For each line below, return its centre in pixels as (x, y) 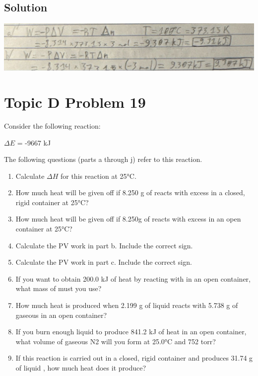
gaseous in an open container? (61, 315)
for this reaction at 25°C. (98, 176)
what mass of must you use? (59, 288)
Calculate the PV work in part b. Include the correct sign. (104, 245)
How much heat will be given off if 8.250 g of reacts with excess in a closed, (130, 192)
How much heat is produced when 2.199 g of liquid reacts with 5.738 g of (127, 305)
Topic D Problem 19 (75, 102)
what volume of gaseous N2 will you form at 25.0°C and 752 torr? (116, 341)
